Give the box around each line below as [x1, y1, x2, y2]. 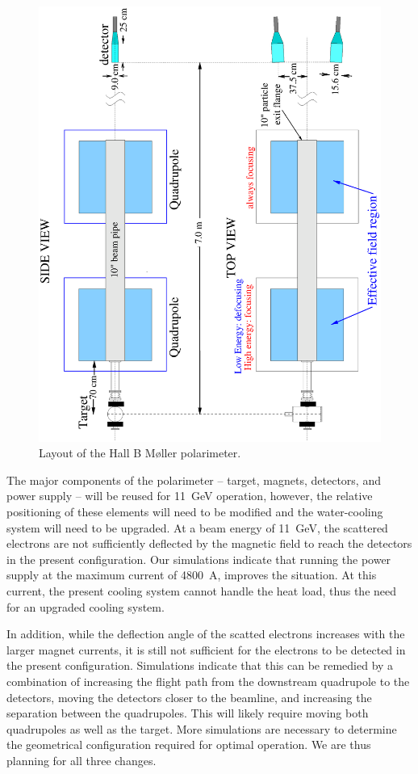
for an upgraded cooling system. [6, 598, 165, 615]
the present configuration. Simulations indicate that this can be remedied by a [6, 657, 394, 674]
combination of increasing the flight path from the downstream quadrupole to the [6, 672, 410, 689]
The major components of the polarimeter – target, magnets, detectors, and [6, 471, 381, 488]
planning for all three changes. [6, 751, 157, 768]
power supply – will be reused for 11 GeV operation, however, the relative [6, 487, 373, 504]
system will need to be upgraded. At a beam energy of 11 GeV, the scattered [6, 519, 388, 536]
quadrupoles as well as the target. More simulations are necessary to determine [6, 720, 397, 737]
